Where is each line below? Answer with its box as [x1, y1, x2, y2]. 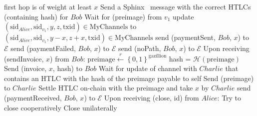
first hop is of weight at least [4, 1, 92, 11]
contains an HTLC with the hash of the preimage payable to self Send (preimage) [4, 72, 254, 83]
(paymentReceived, [4, 92, 62, 102]
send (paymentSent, [155, 32, 216, 42]
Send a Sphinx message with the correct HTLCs [100, 1, 251, 11]
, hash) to [52, 63, 83, 73]
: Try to [217, 92, 242, 102]
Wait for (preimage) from [84, 11, 162, 21]
